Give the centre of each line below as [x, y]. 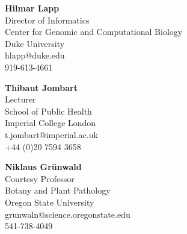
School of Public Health [48, 111]
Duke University [35, 43]
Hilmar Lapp [32, 8]
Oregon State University [50, 202]
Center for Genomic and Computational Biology [94, 32]
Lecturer [20, 99]
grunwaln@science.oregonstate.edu [68, 214]
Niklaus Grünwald [43, 167]
